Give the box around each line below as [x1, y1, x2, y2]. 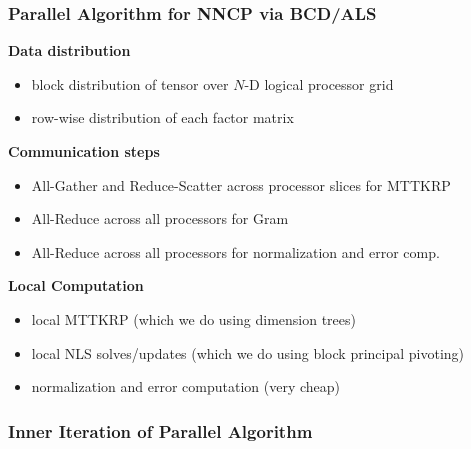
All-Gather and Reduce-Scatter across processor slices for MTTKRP [31, 174, 451, 195]
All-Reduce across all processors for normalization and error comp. [31, 241, 440, 262]
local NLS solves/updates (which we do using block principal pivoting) [31, 342, 465, 363]
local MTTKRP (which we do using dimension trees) [31, 308, 356, 329]
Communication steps [8, 141, 160, 161]
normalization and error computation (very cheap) [31, 376, 341, 397]
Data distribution [8, 40, 131, 61]
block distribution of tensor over [31, 73, 229, 94]
